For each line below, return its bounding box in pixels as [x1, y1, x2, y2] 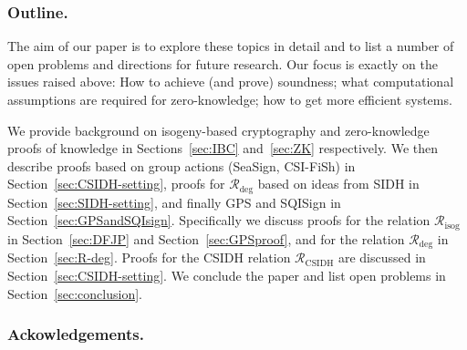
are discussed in [337, 248, 426, 267]
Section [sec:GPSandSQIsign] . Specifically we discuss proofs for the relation [7, 211, 431, 230]
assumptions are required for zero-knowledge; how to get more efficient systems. [7, 90, 452, 108]
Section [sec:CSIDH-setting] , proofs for [7, 174, 225, 193]
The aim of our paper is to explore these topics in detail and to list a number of [7, 36, 454, 56]
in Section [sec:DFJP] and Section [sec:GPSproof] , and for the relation [7, 229, 405, 248]
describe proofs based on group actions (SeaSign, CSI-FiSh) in [7, 156, 356, 175]
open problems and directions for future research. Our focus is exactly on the [7, 54, 439, 73]
